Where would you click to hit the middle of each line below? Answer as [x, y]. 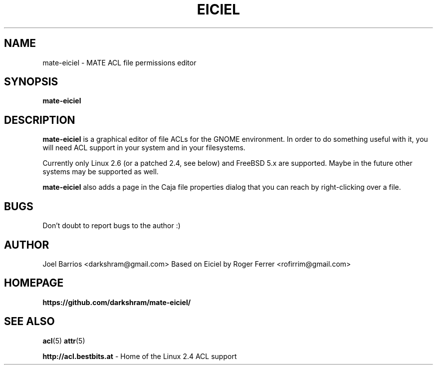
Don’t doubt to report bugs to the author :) [111, 226]
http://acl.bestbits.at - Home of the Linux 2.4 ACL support [140, 356]
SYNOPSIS [31, 82]
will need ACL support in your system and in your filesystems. [144, 148]
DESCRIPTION [40, 120]
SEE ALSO [29, 322]
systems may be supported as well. [101, 172]
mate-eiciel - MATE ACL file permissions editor [119, 62]
